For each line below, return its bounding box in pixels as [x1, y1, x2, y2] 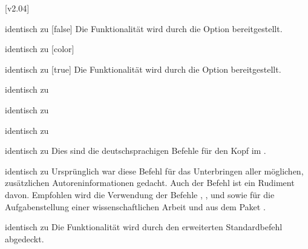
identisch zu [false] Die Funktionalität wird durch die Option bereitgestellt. [5, 22, 283, 35]
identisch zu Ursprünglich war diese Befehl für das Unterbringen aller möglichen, [5, 164, 304, 177]
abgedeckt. [5, 232, 44, 245]
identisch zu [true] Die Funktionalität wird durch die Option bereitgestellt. [5, 62, 281, 75]
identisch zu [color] [5, 42, 74, 55]
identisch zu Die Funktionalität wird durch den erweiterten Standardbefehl [5, 221, 283, 233]
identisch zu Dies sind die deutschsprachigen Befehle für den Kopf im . [5, 144, 266, 157]
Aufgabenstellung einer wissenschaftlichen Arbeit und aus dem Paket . [5, 200, 266, 213]
